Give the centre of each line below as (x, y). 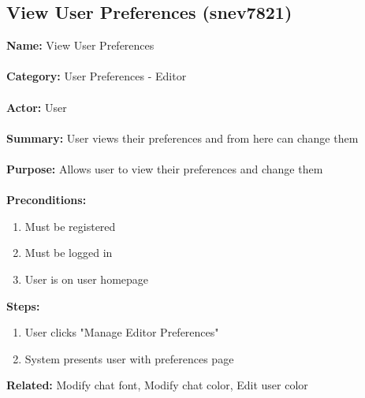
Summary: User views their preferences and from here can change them (182, 138)
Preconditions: (47, 200)
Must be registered (70, 226)
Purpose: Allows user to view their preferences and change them (165, 168)
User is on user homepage (87, 279)
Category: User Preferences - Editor (97, 76)
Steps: (23, 305)
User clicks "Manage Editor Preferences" (122, 332)
